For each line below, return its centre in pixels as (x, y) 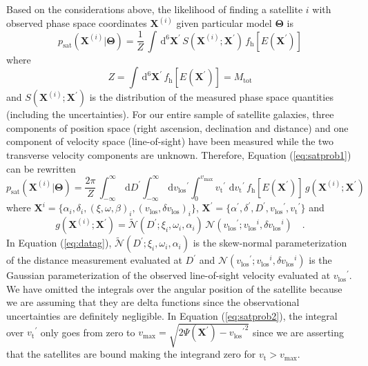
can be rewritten (41, 168)
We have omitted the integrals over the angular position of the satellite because (174, 288)
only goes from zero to (88, 332)
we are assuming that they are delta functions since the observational (153, 302)
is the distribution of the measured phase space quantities (211, 97)
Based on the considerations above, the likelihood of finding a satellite (155, 9)
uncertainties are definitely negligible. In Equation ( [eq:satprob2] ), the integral (172, 316)
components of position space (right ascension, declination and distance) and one (177, 127)
